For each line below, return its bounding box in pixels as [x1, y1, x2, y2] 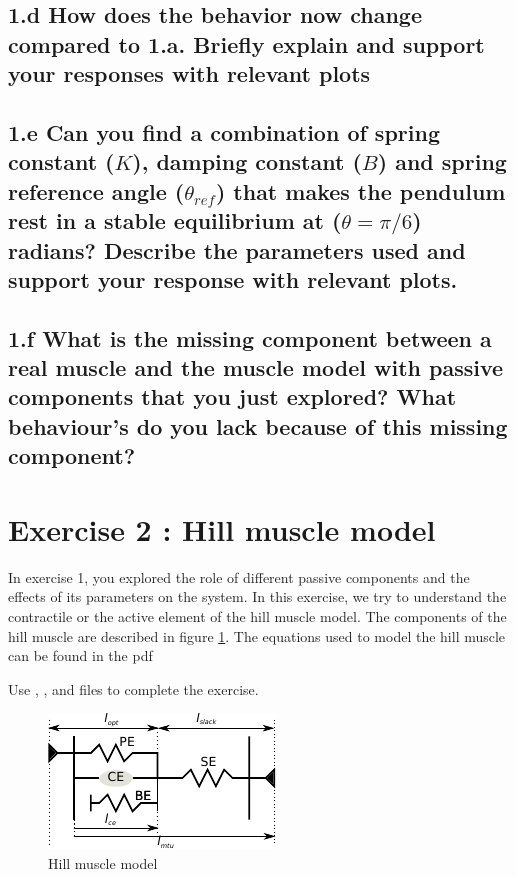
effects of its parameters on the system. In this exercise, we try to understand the [8, 586, 507, 607]
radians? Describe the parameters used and [8, 234, 466, 265]
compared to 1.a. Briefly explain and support [8, 28, 485, 59]
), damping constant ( [132, 146, 362, 177]
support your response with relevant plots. [8, 263, 458, 294]
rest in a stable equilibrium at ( [8, 205, 342, 236]
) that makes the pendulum [215, 175, 506, 206]
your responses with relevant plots [8, 58, 371, 89]
